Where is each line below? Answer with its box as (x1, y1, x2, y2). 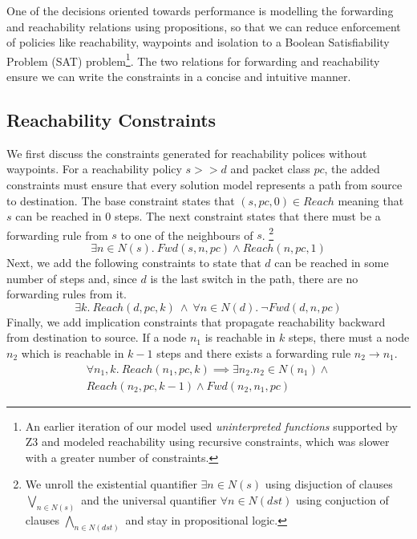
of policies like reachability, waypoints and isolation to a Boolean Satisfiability (6, 34, 390, 51)
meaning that (338, 192, 404, 209)
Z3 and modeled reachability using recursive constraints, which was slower (25, 433, 390, 450)
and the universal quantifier (81, 492, 217, 509)
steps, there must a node (288, 329, 410, 346)
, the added (324, 160, 380, 177)
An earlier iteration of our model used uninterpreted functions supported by (25, 417, 398, 434)
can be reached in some (274, 254, 389, 271)
